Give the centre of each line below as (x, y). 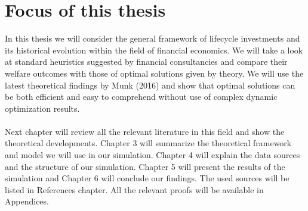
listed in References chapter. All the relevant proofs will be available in (134, 189)
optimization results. (42, 108)
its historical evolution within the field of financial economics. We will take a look (154, 50)
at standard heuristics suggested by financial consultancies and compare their (146, 62)
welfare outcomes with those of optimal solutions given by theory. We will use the (154, 73)
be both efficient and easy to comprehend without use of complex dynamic (141, 97)
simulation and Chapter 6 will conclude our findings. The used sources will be (147, 178)
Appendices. (27, 201)
